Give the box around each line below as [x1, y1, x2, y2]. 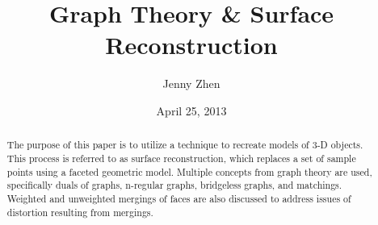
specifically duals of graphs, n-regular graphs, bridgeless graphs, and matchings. [6, 178, 342, 192]
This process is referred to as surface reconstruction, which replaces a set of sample [6, 151, 356, 165]
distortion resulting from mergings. [6, 205, 153, 219]
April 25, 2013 [156, 102, 227, 119]
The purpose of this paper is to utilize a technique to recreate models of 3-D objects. [6, 138, 363, 152]
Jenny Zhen [162, 75, 220, 92]
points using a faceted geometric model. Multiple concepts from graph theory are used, [6, 165, 372, 178]
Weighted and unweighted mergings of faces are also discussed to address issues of [6, 191, 351, 205]
